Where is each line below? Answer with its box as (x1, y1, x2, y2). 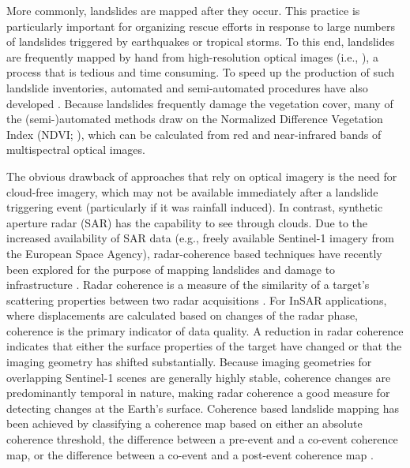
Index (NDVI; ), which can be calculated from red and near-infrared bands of (6, 125, 382, 142)
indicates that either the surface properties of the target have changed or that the (6, 338, 402, 354)
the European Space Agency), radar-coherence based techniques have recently (6, 245, 382, 261)
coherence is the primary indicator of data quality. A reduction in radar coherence (6, 322, 404, 339)
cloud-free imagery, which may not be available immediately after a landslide (6, 183, 378, 200)
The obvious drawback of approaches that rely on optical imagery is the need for (6, 167, 397, 184)
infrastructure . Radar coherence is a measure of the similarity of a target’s (6, 276, 370, 293)
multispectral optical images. (6, 141, 145, 158)
